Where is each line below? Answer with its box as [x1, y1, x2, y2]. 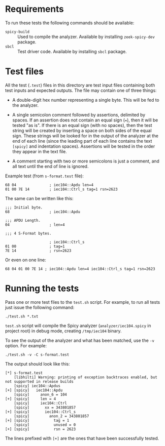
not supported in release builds [5, 379, 74, 384]
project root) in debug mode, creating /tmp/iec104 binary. [5, 327, 122, 334]
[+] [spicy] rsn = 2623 [5, 426, 76, 432]
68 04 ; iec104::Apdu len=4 [5, 182, 94, 187]
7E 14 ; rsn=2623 [5, 248, 71, 253]
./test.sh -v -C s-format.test [5, 352, 69, 357]
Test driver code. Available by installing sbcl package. [17, 48, 127, 54]
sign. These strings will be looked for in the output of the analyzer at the [12, 132, 159, 139]
